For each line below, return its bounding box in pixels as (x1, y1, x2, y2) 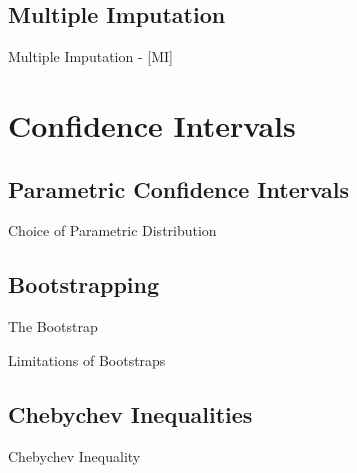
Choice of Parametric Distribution (8, 220, 217, 241)
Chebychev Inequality (8, 445, 141, 466)
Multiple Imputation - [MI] (8, 46, 173, 67)
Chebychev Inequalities (8, 398, 253, 429)
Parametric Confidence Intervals (8, 173, 350, 204)
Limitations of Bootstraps (8, 349, 166, 370)
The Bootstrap (8, 316, 98, 337)
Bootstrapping (8, 269, 160, 300)
